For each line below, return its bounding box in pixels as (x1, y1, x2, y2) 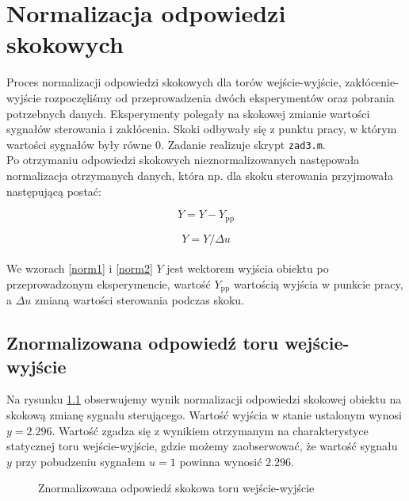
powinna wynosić (179, 453, 262, 469)
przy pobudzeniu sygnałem (15, 453, 146, 469)
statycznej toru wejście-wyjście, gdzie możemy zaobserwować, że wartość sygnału (6, 438, 398, 454)
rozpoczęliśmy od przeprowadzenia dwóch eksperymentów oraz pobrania (44, 89, 395, 105)
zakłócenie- (345, 74, 399, 90)
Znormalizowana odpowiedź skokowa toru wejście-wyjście (38, 480, 315, 496)
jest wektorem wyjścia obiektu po (166, 260, 329, 277)
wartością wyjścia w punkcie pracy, (233, 275, 403, 292)
